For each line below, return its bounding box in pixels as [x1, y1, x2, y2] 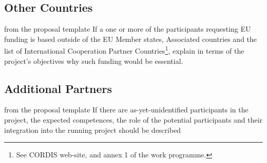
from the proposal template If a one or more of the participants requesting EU [4, 24, 251, 34]
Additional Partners [4, 80, 112, 96]
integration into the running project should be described [4, 124, 181, 135]
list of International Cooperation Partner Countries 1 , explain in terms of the [4, 44, 244, 56]
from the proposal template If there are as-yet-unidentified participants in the [4, 104, 249, 115]
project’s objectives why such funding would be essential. [4, 55, 183, 66]
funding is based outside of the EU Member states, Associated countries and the [4, 33, 257, 44]
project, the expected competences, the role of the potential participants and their [4, 114, 263, 125]
